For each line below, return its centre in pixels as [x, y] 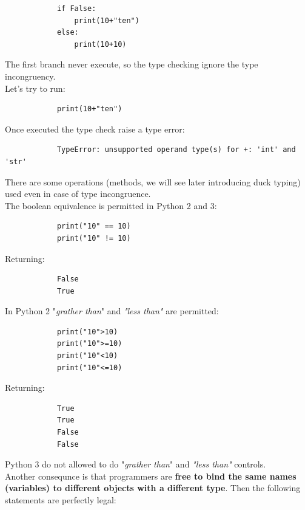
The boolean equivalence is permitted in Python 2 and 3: [111, 205]
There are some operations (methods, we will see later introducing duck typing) [153, 181]
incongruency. [30, 76]
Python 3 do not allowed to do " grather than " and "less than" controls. [136, 464]
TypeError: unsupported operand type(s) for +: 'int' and [176, 150]
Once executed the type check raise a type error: [95, 129]
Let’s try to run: [35, 88]
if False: [76, 9]
